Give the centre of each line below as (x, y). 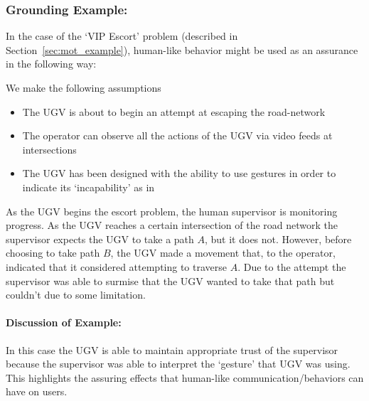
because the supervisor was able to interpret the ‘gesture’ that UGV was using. (178, 364)
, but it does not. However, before (278, 239)
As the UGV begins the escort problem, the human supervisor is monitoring (172, 211)
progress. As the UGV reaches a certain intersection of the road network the (172, 225)
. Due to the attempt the (292, 266)
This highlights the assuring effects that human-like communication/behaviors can (185, 377)
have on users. (37, 391)
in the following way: (51, 64)
